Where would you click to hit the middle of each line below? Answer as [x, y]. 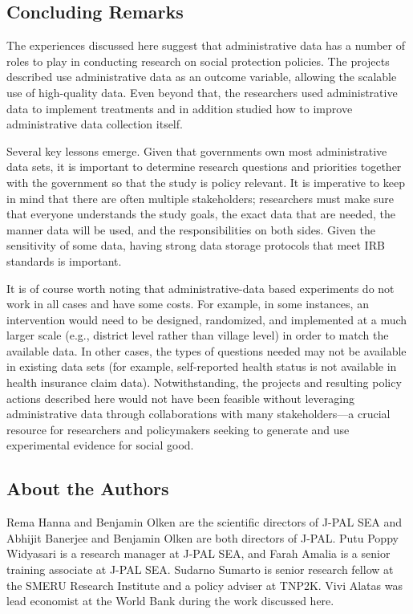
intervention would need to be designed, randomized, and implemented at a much [207, 319]
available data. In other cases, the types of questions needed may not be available [206, 350]
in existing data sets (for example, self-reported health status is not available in [202, 366]
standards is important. [64, 260]
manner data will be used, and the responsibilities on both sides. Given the [191, 229]
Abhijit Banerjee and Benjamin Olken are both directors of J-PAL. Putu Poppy [202, 537]
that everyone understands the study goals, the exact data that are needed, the [201, 214]
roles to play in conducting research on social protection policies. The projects [198, 61]
